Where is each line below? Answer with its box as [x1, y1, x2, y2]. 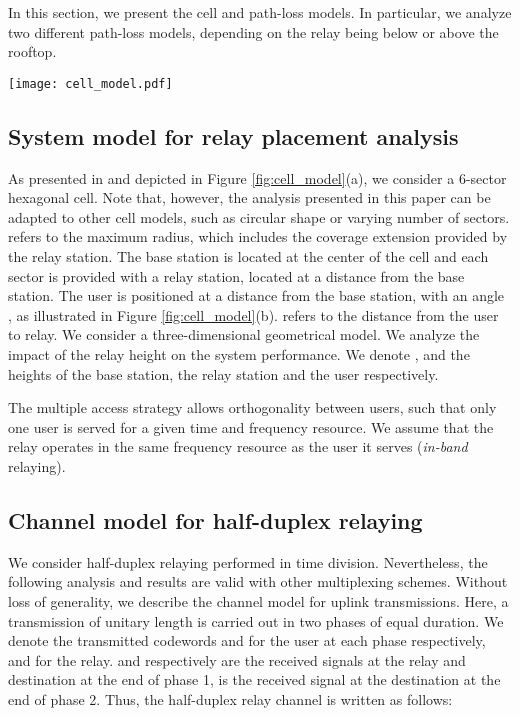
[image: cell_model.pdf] [8, 76, 173, 91]
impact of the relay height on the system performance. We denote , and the [8, 343, 470, 364]
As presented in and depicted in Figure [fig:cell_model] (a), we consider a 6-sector [8, 167, 507, 188]
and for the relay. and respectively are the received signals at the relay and [8, 649, 466, 670]
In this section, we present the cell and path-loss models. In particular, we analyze [8, 2, 512, 22]
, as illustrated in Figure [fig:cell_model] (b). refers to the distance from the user [8, 304, 499, 325]
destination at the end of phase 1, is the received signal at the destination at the [8, 669, 501, 690]
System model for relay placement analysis [8, 120, 459, 151]
